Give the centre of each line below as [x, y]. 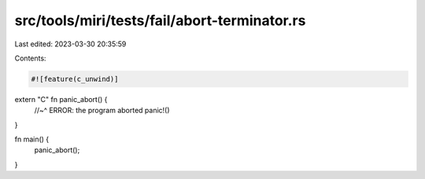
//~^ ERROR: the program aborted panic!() [102, 111]
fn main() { [32, 139]
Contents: [30, 58]
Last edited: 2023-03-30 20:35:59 [70, 44]
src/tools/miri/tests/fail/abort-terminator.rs [160, 20]
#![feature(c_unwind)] [75, 79]
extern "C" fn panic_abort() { [61, 99]
